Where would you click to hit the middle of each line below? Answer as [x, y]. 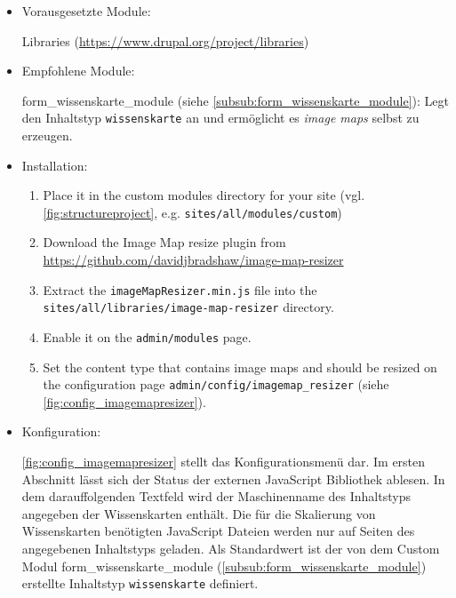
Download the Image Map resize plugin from [164, 242]
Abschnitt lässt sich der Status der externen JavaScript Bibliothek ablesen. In [233, 478]
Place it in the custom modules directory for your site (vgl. [204, 195]
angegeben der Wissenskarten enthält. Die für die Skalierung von [199, 513]
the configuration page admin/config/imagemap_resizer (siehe [216, 384]
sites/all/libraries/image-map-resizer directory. [188, 307]
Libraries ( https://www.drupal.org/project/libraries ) [165, 40]
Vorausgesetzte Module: [86, 11]
